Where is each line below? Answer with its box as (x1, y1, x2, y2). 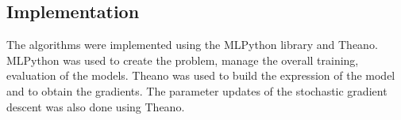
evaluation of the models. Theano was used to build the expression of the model (6, 67, 395, 84)
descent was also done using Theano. (6, 98, 185, 114)
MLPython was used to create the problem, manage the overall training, (6, 51, 359, 68)
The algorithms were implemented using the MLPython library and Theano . (6, 36, 378, 53)
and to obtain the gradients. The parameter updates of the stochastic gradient (6, 82, 388, 99)
